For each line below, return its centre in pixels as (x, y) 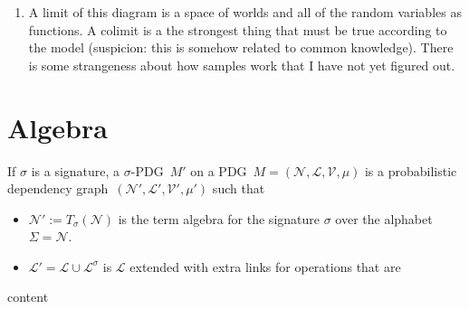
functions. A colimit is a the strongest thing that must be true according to (238, 29)
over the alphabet (384, 218)
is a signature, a (76, 170)
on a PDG (219, 170)
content (28, 297)
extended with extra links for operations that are (265, 266)
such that (239, 188)
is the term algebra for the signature (219, 218)
